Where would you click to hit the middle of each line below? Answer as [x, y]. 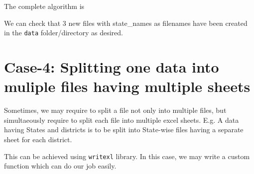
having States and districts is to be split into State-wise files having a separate [124, 130]
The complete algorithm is [44, 6]
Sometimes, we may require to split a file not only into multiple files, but [115, 110]
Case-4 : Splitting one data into [112, 67]
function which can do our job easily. [60, 166]
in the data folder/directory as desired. [63, 33]
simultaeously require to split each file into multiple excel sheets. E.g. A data [122, 120]
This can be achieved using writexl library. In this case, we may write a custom [127, 156]
